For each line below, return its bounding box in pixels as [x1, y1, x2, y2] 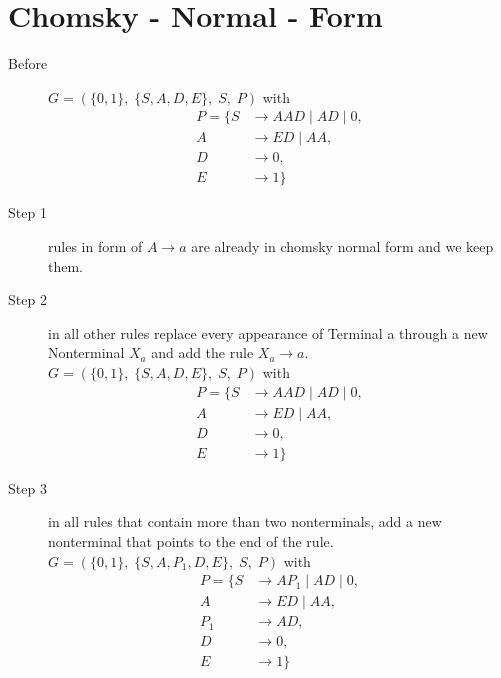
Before [8, 53, 48, 74]
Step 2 [8, 289, 47, 310]
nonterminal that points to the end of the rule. [48, 530, 334, 551]
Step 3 [8, 477, 47, 498]
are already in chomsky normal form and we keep [191, 236, 494, 257]
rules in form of [48, 236, 143, 257]
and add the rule [151, 342, 254, 363]
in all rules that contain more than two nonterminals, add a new [48, 511, 442, 532]
